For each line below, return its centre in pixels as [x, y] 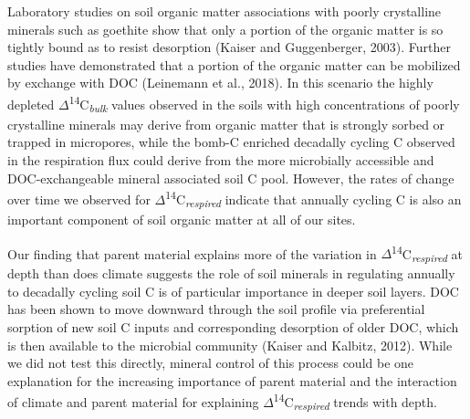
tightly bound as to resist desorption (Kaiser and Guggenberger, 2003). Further [229, 47]
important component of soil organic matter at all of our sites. [182, 219]
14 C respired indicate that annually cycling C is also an [313, 199]
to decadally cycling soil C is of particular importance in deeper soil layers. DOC [233, 291]
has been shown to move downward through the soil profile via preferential [216, 309]
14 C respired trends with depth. [355, 402]
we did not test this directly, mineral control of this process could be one [211, 363]
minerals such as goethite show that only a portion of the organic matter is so [225, 29]
